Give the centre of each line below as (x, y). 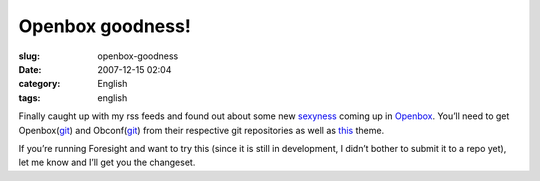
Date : (30, 69)
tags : (29, 97)
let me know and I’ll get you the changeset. (107, 162)
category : (39, 84)
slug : (29, 56)
